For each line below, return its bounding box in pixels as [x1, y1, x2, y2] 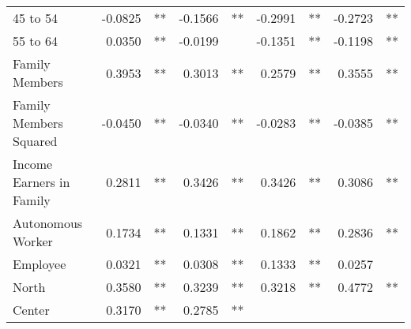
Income [13, 155, 53, 173]
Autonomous [13, 214, 83, 232]
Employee [13, 255, 66, 273]
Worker [13, 232, 53, 250]
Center [13, 301, 50, 319]
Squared [13, 132, 58, 150]
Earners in [13, 173, 70, 191]
